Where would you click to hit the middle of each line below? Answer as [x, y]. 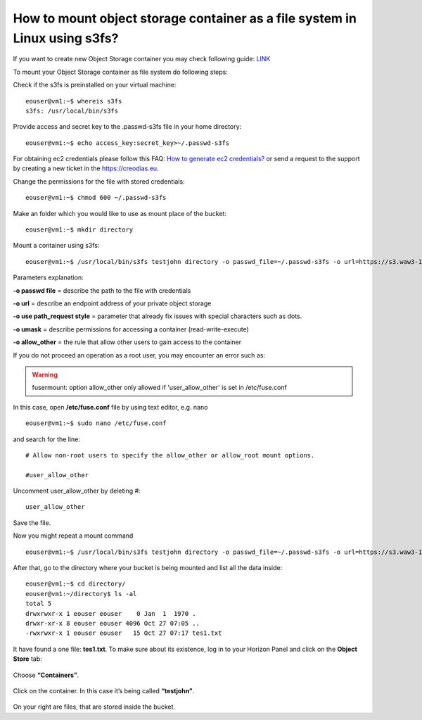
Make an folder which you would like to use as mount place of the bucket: [120, 213]
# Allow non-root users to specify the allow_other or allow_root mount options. [170, 455]
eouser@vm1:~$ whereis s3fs [74, 101]
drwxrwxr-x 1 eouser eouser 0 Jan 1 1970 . [111, 613]
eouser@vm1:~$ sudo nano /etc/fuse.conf [96, 423]
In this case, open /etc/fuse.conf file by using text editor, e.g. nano [110, 407]
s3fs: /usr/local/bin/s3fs [72, 110]
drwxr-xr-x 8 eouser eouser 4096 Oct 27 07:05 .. [113, 623]
